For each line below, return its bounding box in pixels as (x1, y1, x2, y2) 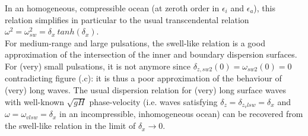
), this (253, 2, 275, 14)
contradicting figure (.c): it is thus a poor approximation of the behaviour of (5, 72, 282, 84)
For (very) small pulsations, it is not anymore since (5, 59, 190, 72)
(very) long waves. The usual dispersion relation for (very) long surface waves (5, 84, 286, 96)
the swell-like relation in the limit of (5, 119, 136, 132)
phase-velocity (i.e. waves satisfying (89, 95, 218, 107)
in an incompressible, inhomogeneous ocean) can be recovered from (59, 107, 303, 120)
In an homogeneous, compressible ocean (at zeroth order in (5, 2, 220, 14)
